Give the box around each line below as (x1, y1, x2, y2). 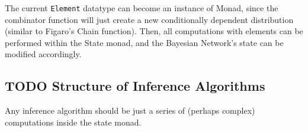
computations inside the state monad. (5, 115, 142, 128)
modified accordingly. (5, 48, 82, 60)
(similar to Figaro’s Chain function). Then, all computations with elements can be (5, 25, 303, 37)
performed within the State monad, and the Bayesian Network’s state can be (5, 36, 284, 48)
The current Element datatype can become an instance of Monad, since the (5, 2, 278, 14)
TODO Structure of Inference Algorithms (5, 77, 265, 95)
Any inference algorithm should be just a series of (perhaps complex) (5, 104, 255, 117)
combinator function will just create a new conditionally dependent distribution (5, 13, 294, 25)
